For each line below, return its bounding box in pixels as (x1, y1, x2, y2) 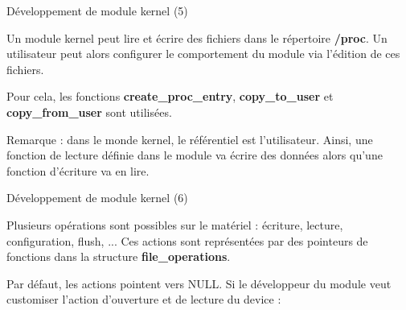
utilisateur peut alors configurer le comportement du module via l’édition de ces (6, 45, 400, 62)
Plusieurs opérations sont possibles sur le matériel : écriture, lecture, (6, 216, 343, 233)
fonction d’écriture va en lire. (6, 162, 150, 179)
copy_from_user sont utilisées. (6, 103, 172, 120)
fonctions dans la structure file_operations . (6, 248, 231, 265)
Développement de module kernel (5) (6, 2, 188, 19)
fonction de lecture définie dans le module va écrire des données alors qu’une (6, 147, 383, 163)
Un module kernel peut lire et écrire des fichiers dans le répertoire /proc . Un (6, 29, 388, 46)
